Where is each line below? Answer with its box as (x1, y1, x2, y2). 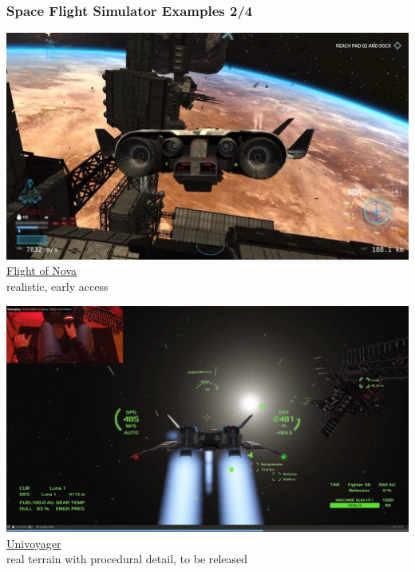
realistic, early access (6, 277, 109, 294)
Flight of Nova (6, 262, 77, 279)
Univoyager (6, 534, 61, 551)
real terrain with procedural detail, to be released (6, 550, 248, 567)
